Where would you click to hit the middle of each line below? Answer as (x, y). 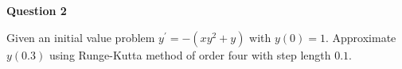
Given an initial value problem (81, 37)
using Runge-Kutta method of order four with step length (190, 54)
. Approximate (361, 37)
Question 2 (37, 10)
